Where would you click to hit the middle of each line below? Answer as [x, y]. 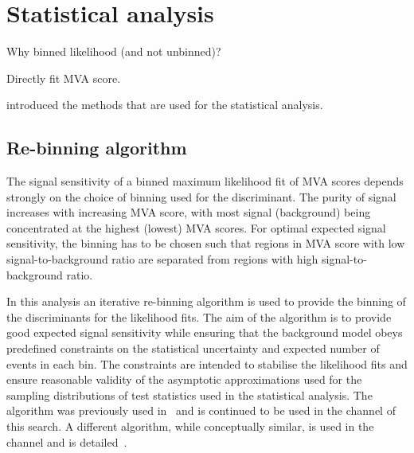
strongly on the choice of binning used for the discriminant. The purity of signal [201, 196]
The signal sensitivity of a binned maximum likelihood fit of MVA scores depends [205, 181]
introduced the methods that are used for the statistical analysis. [165, 105]
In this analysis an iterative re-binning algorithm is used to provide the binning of [206, 301]
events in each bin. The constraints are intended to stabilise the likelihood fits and [207, 363]
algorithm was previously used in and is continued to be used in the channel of [201, 410]
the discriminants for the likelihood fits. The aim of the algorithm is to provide [199, 316]
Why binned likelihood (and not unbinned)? [114, 51]
